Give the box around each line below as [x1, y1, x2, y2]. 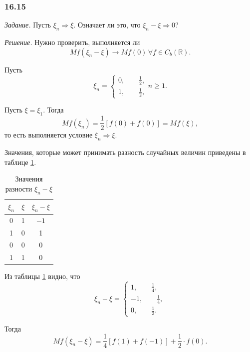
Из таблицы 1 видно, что [4, 271, 80, 281]
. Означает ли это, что [73, 19, 141, 30]
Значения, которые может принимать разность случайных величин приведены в [4, 147, 246, 157]
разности [5, 183, 32, 193]
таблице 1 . [4, 156, 36, 167]
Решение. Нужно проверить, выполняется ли [4, 37, 140, 47]
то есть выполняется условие [4, 129, 93, 140]
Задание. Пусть [4, 19, 51, 30]
